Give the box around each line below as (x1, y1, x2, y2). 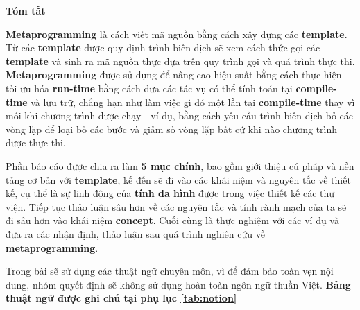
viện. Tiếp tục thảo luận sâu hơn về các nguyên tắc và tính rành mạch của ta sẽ (6, 199, 347, 214)
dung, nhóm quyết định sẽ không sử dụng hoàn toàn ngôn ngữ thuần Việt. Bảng (6, 277, 351, 291)
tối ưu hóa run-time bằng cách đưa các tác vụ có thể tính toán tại (6, 80, 293, 95)
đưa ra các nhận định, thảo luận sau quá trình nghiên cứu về (6, 226, 265, 241)
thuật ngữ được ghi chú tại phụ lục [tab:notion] (6, 291, 237, 305)
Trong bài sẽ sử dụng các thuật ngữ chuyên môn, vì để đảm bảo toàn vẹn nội (6, 264, 334, 278)
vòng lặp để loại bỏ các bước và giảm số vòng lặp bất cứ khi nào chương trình (6, 121, 338, 136)
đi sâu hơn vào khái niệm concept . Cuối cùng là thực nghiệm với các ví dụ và (6, 213, 339, 227)
